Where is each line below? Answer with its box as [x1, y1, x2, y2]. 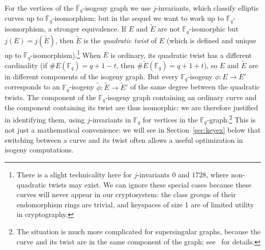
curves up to [5, 13, 43, 23]
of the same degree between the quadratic [130, 81, 260, 92]
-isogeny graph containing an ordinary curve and [105, 92, 257, 103]
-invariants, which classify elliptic [156, 3, 259, 13]
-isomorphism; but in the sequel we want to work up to [52, 13, 224, 23]
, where [206, 169, 229, 179]
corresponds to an [5, 81, 60, 92]
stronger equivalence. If [54, 23, 127, 34]
